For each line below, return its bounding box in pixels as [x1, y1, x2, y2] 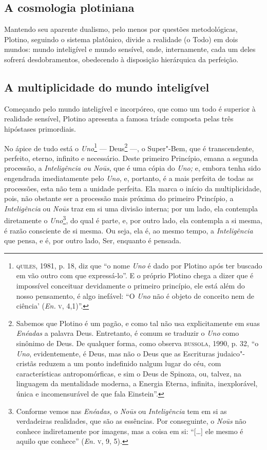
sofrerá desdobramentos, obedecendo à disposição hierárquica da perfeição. [4, 53, 239, 64]
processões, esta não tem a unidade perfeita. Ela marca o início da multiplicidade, [4, 183, 262, 193]
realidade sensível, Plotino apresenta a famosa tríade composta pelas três [4, 113, 234, 124]
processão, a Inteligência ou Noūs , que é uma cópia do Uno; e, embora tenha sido [4, 163, 261, 173]
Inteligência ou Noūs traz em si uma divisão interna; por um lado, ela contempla [4, 203, 258, 213]
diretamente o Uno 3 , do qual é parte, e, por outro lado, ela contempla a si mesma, [4, 213, 262, 226]
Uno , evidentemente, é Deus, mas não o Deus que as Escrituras [16, 348, 215, 358]
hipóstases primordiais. [4, 123, 77, 134]
